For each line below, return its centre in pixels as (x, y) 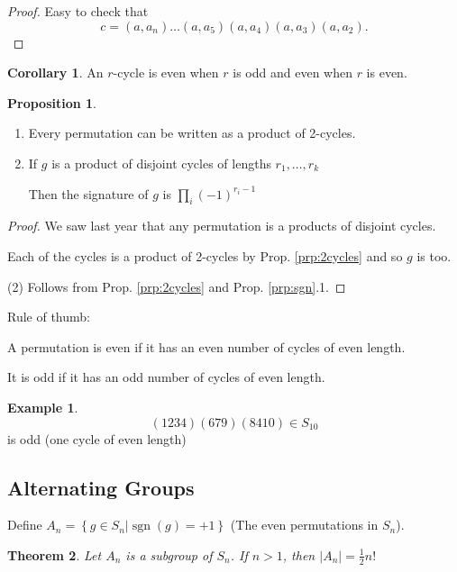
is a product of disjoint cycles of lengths (161, 163)
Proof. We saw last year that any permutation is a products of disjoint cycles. (222, 226)
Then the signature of (88, 193)
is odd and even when (292, 73)
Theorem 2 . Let (55, 554)
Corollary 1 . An (55, 73)
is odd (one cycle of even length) (97, 438)
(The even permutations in (304, 525)
